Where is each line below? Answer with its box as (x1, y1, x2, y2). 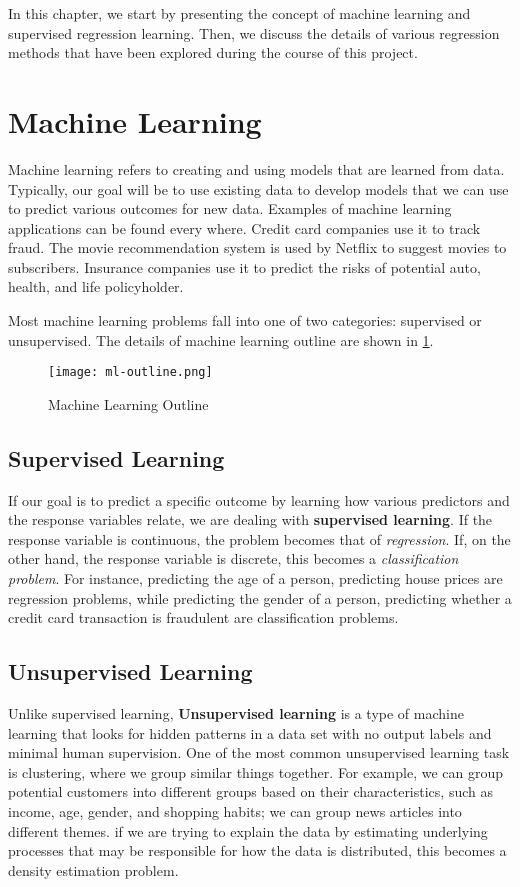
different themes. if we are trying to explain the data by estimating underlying (8, 820, 488, 841)
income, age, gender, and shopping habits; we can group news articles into (8, 801, 462, 822)
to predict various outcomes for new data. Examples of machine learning (8, 198, 452, 219)
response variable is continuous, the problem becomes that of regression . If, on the (8, 528, 511, 549)
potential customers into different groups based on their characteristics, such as (8, 781, 493, 802)
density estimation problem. (8, 859, 179, 880)
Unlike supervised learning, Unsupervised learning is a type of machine (8, 703, 464, 724)
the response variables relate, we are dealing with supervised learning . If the (8, 509, 493, 530)
